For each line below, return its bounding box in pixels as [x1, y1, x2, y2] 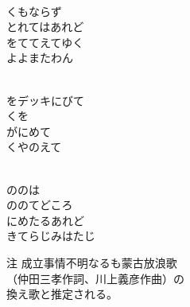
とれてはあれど [6, 18, 84, 35]
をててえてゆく [6, 33, 84, 50]
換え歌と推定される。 [6, 286, 118, 302]
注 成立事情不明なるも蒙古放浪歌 [6, 254, 177, 270]
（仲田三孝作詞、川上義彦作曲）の [6, 270, 184, 286]
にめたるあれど [6, 212, 84, 228]
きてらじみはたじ [6, 227, 95, 244]
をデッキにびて [6, 91, 84, 108]
